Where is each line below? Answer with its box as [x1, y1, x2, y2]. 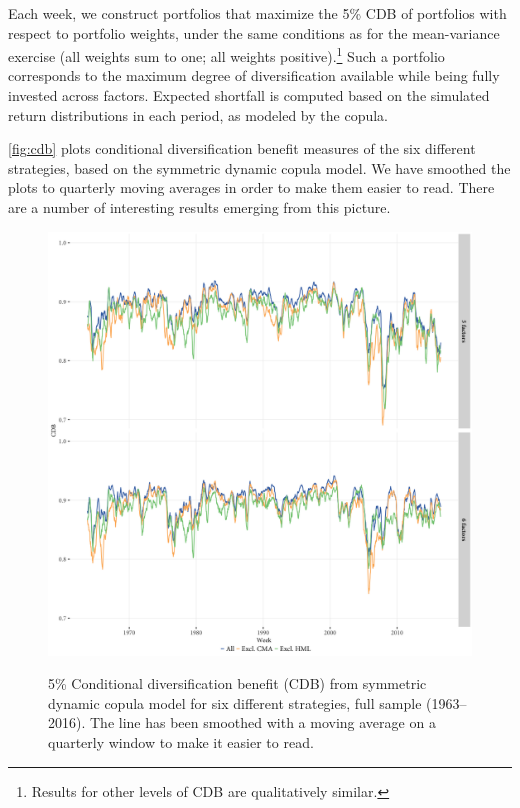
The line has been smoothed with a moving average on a [89, 712, 436, 733]
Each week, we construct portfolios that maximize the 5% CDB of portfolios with [8, 3, 507, 23]
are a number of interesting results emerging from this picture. [8, 197, 391, 217]
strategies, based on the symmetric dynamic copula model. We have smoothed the [8, 157, 511, 178]
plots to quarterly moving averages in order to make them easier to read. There [8, 177, 495, 198]
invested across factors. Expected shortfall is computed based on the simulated [8, 85, 490, 106]
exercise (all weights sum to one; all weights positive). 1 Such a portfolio [8, 43, 445, 66]
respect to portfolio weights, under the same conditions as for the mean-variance [8, 22, 500, 43]
